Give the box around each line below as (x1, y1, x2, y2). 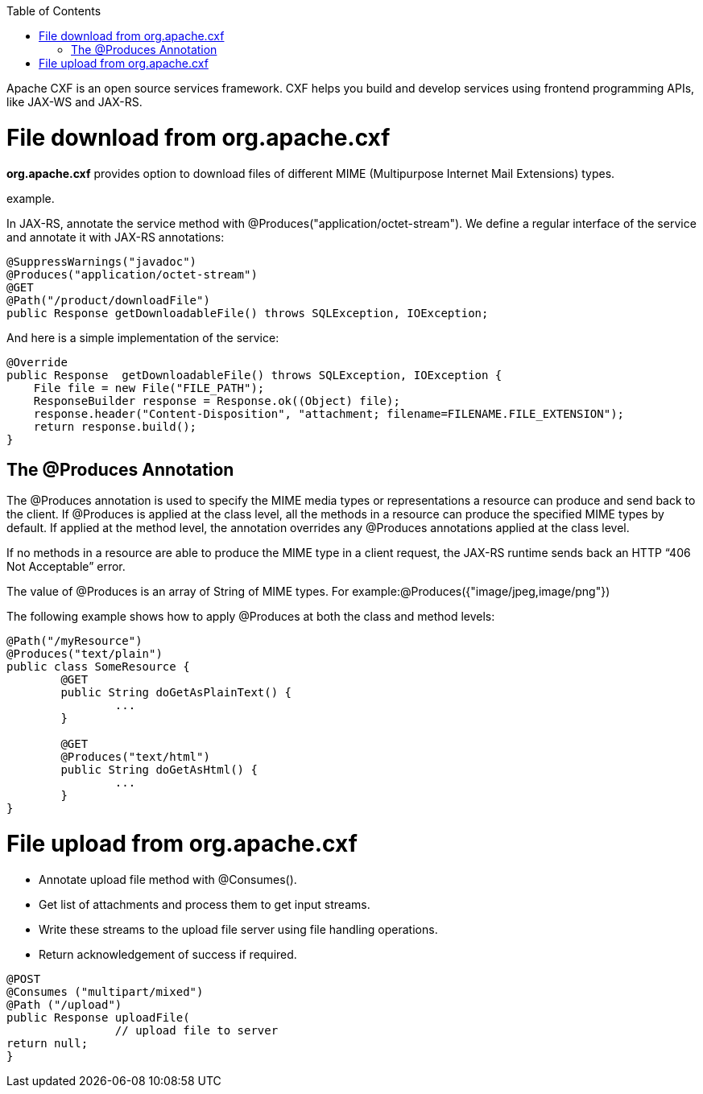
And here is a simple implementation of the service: (6, 330, 279, 345)
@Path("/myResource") (6, 634, 143, 648)
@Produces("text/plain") (6, 647, 163, 661)
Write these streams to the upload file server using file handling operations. (39, 922, 438, 936)
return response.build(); (33, 419, 197, 433)
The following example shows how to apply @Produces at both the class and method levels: (6, 609, 495, 624)
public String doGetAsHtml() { (60, 763, 258, 777)
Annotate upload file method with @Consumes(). (39, 872, 297, 886)
